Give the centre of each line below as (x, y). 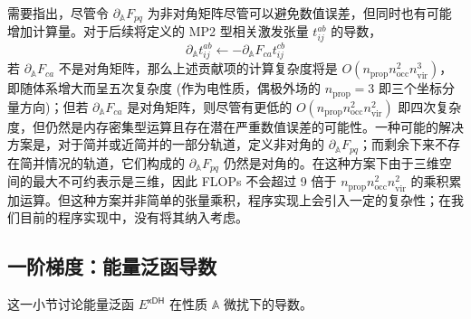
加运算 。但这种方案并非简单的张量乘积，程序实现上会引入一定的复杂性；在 (229, 199)
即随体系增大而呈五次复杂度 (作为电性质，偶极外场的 (164, 88)
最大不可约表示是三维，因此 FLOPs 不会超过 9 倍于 (184, 181)
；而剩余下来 (397, 144)
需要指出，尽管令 (58, 13)
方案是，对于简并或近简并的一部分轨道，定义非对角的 (166, 144)
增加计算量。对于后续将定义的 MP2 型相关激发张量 (158, 31)
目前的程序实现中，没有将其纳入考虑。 (134, 217)
